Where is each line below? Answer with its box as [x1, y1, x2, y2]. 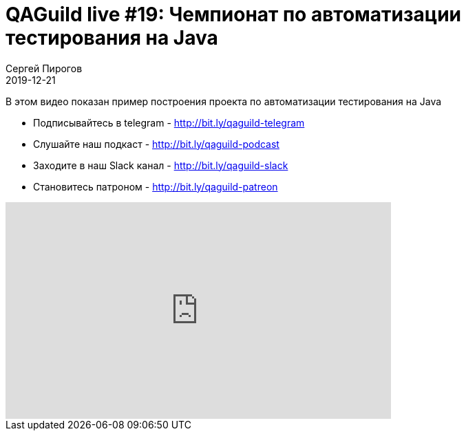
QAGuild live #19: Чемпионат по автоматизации [6, 3, 462, 26]
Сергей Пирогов [6, 62, 83, 74]
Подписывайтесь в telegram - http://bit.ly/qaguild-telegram [33, 116, 305, 129]
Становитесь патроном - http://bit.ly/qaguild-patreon [33, 180, 278, 193]
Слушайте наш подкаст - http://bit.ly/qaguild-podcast [33, 138, 279, 150]
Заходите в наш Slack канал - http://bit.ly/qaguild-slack [33, 159, 288, 171]
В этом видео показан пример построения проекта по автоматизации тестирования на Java [6, 95, 442, 107]
